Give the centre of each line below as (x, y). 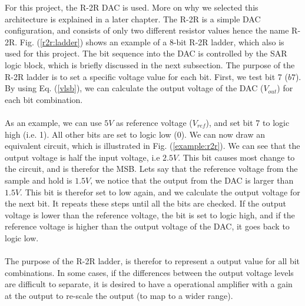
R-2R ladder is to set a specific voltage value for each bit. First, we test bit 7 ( (146, 76)
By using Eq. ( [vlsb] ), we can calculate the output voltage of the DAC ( (134, 88)
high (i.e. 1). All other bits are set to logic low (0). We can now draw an (135, 134)
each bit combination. (44, 99)
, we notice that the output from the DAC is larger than (192, 180)
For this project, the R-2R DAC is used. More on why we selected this (132, 7)
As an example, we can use (53, 122)
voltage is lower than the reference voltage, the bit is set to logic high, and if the (150, 214)
